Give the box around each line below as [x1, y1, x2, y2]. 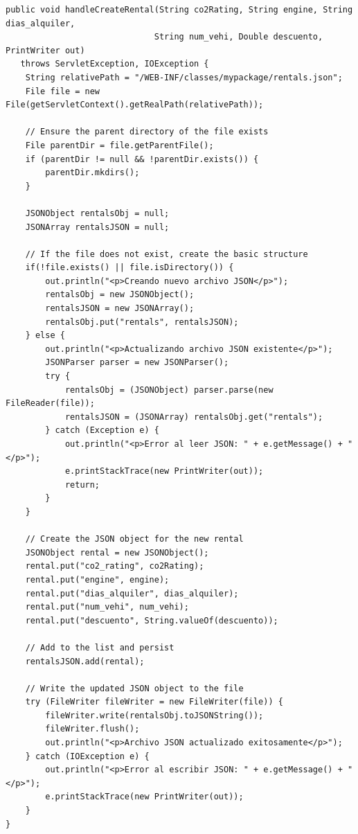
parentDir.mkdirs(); [45, 168, 140, 178]
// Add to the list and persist [25, 642, 174, 653]
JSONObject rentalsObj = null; [25, 208, 170, 218]
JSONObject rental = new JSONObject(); [25, 547, 209, 558]
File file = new [25, 86, 100, 96]
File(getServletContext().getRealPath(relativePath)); [6, 100, 264, 110]
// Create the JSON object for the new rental [25, 534, 244, 544]
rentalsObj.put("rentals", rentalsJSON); [45, 317, 239, 327]
